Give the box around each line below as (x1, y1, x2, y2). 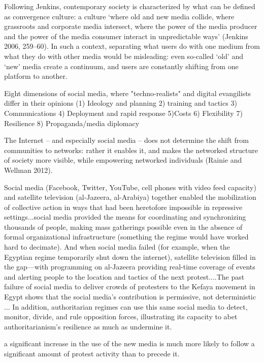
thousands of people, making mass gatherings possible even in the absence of (4, 221, 243, 232)
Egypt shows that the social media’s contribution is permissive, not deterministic (4, 291, 256, 302)
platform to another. (4, 71, 68, 81)
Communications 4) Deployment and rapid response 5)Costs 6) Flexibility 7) (4, 107, 243, 118)
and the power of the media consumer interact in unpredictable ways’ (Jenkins (4, 31, 248, 41)
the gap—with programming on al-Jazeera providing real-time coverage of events (4, 261, 255, 272)
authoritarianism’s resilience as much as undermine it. (4, 321, 172, 331)
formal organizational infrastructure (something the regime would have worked (4, 231, 249, 242)
